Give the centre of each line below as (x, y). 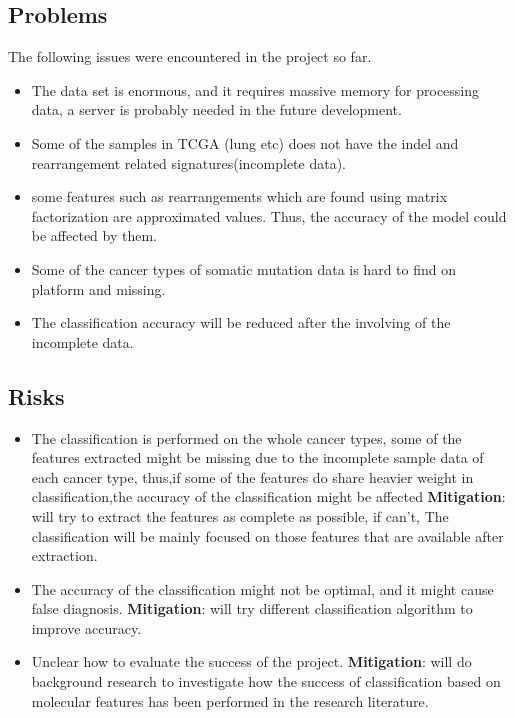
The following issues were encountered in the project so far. (190, 56)
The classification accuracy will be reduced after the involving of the (241, 322)
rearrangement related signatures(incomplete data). (188, 162)
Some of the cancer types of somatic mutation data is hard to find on (243, 268)
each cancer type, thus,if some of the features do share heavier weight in (252, 476)
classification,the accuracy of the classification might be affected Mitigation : (268, 496)
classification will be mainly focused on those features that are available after (267, 535)
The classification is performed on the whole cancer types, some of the (246, 437)
